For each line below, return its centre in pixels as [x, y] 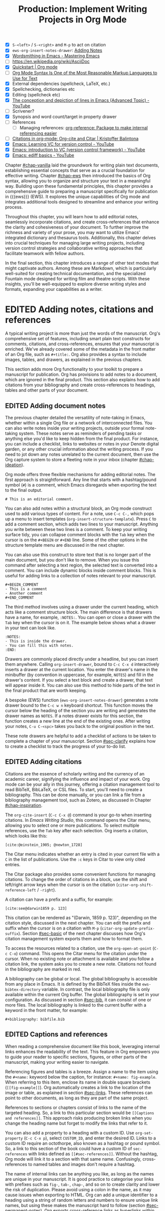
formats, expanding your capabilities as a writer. [54, 289]
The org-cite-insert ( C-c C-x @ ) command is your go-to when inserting [78, 815]
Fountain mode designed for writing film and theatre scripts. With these [78, 279]
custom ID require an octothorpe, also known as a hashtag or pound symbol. [83, 1143]
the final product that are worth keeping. [46, 690]
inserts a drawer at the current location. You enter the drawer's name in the [82, 670]
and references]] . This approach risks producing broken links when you [78, 1118]
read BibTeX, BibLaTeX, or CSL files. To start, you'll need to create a [74, 789]
